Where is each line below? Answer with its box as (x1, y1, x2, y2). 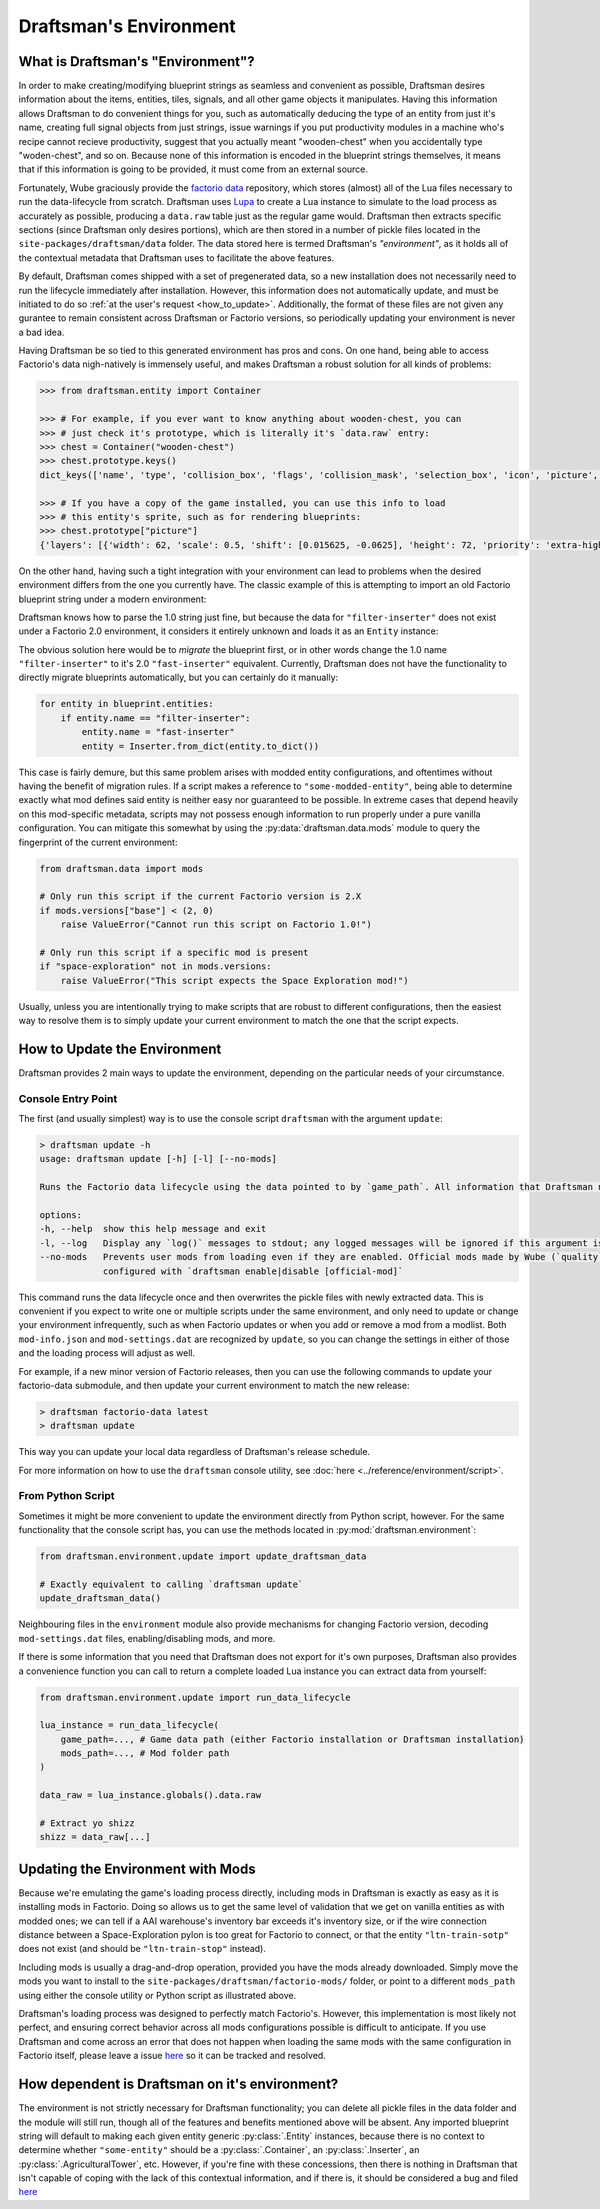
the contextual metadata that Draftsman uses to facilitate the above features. (18, 251, 335, 264)
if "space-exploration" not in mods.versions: (39, 961, 272, 972)
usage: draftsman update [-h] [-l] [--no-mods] (39, 1153, 277, 1165)
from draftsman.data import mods (39, 863, 204, 874)
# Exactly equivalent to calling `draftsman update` (39, 1578, 304, 1590)
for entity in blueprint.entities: (39, 698, 214, 710)
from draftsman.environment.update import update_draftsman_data (39, 1551, 367, 1562)
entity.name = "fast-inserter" (81, 726, 235, 738)
